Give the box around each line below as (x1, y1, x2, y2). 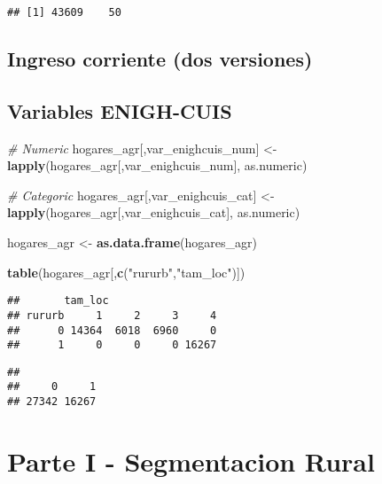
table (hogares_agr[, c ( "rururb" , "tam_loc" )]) (7, 262, 246, 281)
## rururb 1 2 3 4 (7, 308, 217, 322)
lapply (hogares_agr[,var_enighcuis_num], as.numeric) (7, 156, 308, 175)
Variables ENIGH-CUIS (7, 97, 232, 124)
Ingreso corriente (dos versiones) (7, 45, 313, 73)
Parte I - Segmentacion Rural (7, 442, 375, 479)
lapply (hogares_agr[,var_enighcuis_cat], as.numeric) (7, 203, 300, 222)
